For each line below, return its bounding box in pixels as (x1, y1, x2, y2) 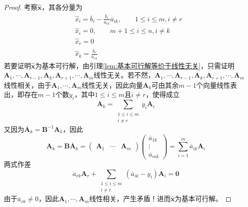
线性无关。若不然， (93, 70, 155, 80)
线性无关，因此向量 (81, 80, 143, 90)
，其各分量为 (42, 2, 83, 12)
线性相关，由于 (4, 80, 51, 90)
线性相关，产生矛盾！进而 (89, 193, 171, 204)
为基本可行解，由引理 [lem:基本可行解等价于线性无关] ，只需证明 (35, 60, 234, 70)
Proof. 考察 (4, 2, 38, 12)
